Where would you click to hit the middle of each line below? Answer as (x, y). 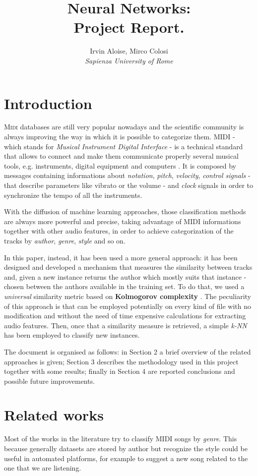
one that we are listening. (43, 468)
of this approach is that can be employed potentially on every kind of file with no (128, 306)
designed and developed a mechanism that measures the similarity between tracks (128, 267)
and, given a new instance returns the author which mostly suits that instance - (125, 276)
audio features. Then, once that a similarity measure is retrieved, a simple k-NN (126, 325)
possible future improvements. (50, 381)
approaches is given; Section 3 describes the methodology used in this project (121, 361)
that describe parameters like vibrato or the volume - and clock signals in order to (129, 185)
